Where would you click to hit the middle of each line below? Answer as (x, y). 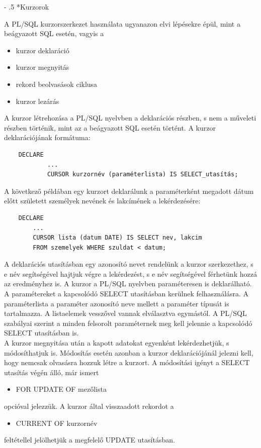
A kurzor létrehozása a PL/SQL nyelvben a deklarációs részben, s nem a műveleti (130, 118)
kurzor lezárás (37, 101)
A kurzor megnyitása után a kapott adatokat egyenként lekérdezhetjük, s (117, 343)
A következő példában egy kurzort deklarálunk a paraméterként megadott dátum (129, 191)
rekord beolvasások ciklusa (57, 84)
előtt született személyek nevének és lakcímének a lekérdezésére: (102, 201)
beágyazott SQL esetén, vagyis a (54, 33)
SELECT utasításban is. (41, 333)
